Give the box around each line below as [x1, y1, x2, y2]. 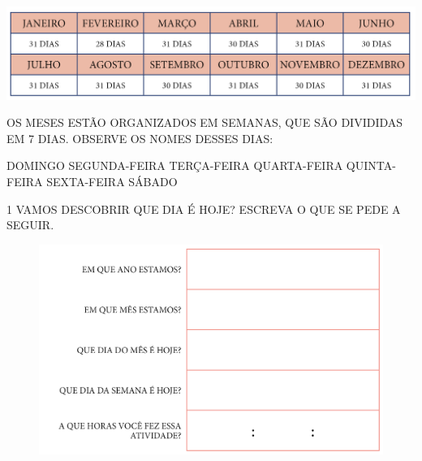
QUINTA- [346, 157, 396, 174]
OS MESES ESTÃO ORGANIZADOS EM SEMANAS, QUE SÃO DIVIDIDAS [6, 114, 403, 131]
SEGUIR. [6, 216, 54, 233]
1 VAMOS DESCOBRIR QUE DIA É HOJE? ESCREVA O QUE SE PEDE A [6, 200, 401, 217]
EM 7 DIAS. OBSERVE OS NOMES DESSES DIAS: [6, 129, 273, 146]
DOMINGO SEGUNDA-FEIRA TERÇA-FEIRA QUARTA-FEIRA [6, 157, 343, 174]
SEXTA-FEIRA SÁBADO [46, 173, 178, 190]
